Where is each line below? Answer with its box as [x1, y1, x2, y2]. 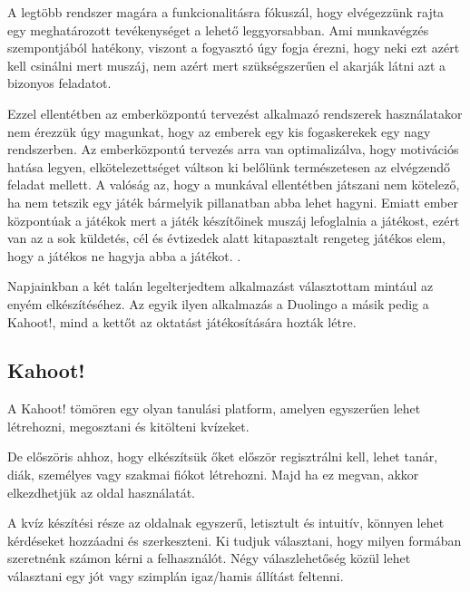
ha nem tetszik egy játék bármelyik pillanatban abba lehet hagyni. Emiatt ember [7, 192, 458, 211]
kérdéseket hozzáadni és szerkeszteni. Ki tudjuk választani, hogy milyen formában [7, 530, 462, 549]
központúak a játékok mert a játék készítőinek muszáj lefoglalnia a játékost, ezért [7, 210, 460, 229]
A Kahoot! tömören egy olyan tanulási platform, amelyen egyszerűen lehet [7, 399, 421, 418]
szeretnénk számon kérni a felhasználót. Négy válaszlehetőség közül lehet [7, 548, 411, 568]
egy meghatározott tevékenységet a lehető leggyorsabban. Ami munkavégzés [7, 20, 429, 39]
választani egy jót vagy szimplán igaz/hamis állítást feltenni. [7, 567, 344, 586]
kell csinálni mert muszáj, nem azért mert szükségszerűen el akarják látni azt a [7, 55, 446, 74]
